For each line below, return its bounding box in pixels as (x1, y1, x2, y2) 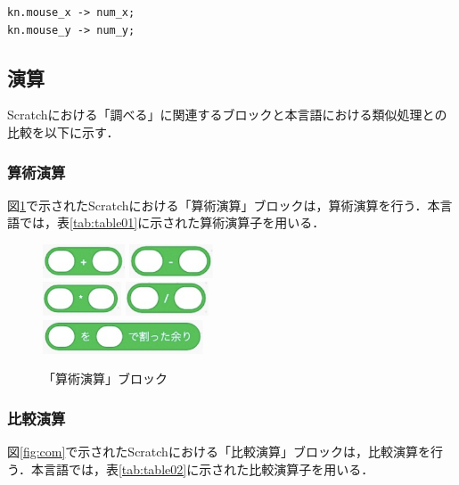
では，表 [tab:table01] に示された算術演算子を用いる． (19, 213, 325, 232)
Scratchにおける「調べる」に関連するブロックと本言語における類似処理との (7, 105, 447, 124)
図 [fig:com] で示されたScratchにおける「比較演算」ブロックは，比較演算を (7, 441, 430, 460)
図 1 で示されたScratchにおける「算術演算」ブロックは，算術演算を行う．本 (7, 195, 440, 214)
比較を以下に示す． (7, 122, 119, 141)
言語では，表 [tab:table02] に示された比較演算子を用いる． (43, 459, 374, 478)
